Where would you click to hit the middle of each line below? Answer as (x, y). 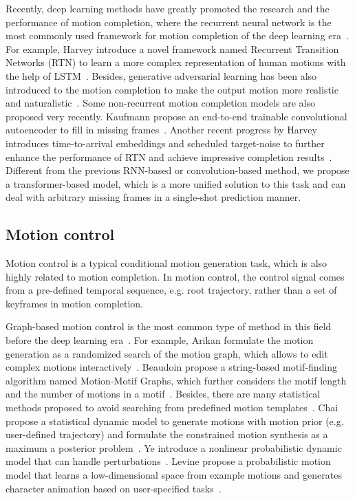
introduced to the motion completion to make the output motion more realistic (172, 89)
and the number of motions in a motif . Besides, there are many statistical (163, 394)
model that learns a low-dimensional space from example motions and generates (174, 475)
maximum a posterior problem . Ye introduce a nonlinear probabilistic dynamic (174, 447)
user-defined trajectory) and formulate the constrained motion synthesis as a (167, 434)
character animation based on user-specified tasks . (114, 488)
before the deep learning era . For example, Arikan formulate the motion (160, 340)
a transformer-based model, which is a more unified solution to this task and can (176, 183)
